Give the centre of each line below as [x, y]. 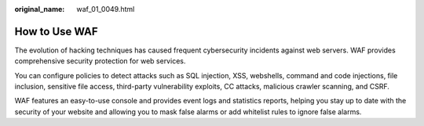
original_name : [40, 9]
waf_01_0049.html [106, 9]
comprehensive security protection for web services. [100, 61]
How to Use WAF [56, 31]
